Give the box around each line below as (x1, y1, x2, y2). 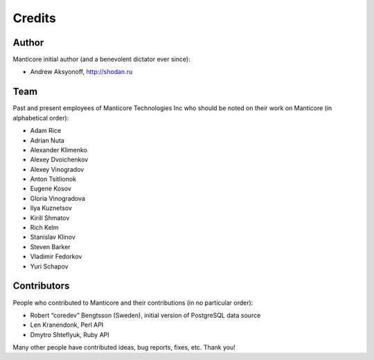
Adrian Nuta (30, 136, 65, 145)
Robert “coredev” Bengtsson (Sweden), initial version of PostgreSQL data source (30, 311, 261, 319)
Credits (12, 10, 57, 26)
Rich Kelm (30, 224, 59, 232)
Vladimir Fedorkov (30, 253, 82, 261)
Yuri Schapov (30, 262, 69, 270)
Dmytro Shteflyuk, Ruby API (30, 330, 110, 339)
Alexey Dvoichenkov (30, 156, 89, 164)
